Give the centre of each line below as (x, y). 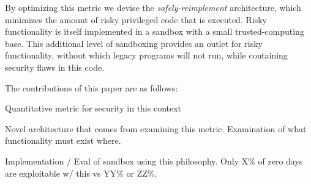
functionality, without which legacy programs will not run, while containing (146, 55)
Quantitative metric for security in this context (93, 108)
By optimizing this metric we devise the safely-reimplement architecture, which (153, 7)
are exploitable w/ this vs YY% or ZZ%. (81, 173)
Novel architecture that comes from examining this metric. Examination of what (156, 128)
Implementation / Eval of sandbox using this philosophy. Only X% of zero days (154, 161)
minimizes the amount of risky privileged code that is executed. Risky (136, 19)
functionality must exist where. (63, 140)
